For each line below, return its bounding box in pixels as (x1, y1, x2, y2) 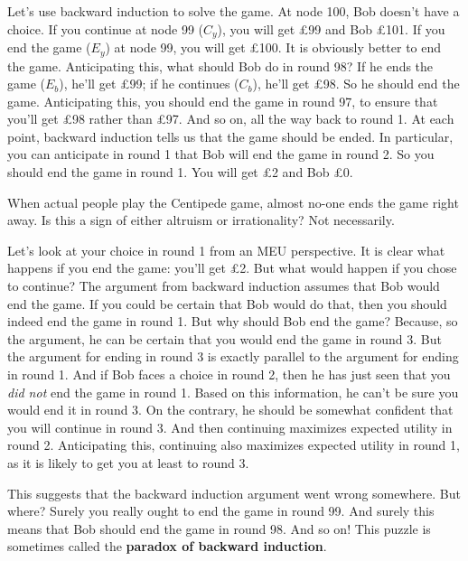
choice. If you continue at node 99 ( (7, 19, 203, 38)
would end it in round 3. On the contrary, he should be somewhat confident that (7, 400, 454, 419)
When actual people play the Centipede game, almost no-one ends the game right (7, 192, 459, 211)
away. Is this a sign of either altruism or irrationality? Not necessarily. (7, 210, 395, 229)
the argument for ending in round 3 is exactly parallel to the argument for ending (7, 347, 459, 366)
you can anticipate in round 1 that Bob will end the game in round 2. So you (7, 145, 435, 164)
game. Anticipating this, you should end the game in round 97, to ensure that (7, 91, 438, 110)
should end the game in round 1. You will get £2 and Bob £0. (7, 163, 353, 182)
